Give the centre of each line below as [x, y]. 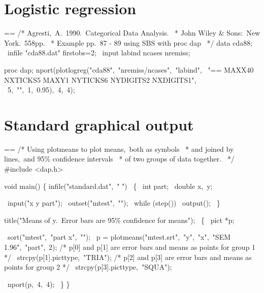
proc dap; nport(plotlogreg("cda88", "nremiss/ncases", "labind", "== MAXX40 [129, 69]
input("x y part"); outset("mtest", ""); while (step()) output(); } [114, 203]
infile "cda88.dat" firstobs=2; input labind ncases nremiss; [99, 53]
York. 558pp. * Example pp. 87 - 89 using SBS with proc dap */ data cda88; [128, 42]
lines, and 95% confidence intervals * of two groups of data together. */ [119, 159]
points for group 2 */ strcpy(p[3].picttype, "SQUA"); [88, 267]
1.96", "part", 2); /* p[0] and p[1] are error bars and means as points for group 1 [130, 247]
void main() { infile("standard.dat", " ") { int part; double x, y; [108, 186]
